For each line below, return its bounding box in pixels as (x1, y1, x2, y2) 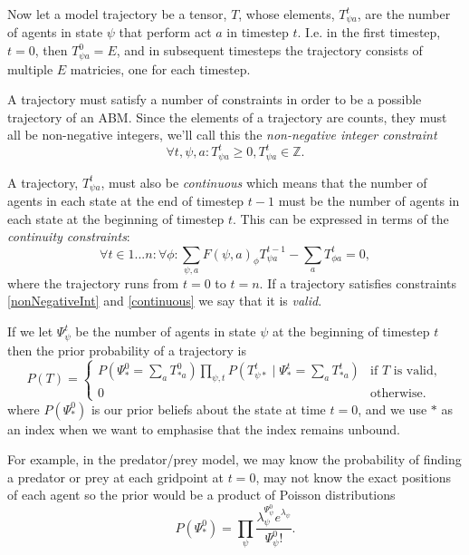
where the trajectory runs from (7, 273, 179, 292)
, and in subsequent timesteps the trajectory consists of (116, 41, 423, 60)
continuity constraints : (7, 227, 130, 246)
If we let (7, 322, 53, 341)
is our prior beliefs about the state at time (91, 399, 326, 418)
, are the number (357, 5, 451, 23)
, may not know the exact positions (255, 467, 451, 486)
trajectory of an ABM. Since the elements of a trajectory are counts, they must (7, 107, 447, 126)
